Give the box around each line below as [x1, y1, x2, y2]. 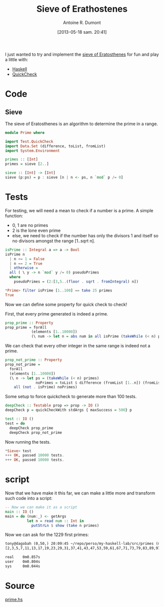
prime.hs [5, 596, 23, 602]
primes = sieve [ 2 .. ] [5, 161, 49, 167]
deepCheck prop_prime [9, 426, 54, 430]
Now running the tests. [5, 439, 51, 445]
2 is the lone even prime [12, 227, 61, 233]
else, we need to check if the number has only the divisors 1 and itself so [12, 232, 159, 238]
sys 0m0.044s [5, 563, 41, 568]
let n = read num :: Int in [26, 518, 84, 523]
